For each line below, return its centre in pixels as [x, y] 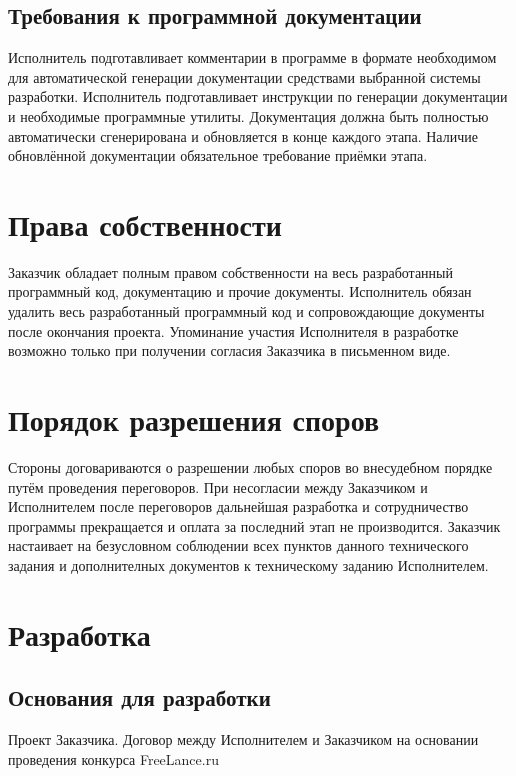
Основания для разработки [139, 697]
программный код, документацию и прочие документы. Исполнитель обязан [240, 291]
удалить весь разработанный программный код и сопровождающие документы [246, 311]
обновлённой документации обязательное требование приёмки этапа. [218, 155]
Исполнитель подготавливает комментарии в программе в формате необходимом [252, 57]
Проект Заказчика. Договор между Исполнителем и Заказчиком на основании [243, 739]
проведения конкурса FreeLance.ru [113, 758]
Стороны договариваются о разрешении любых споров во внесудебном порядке [250, 466]
